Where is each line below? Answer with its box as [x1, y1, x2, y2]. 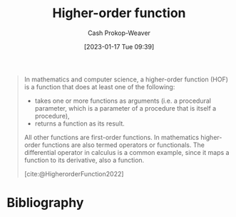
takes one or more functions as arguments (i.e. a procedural [34, 96, 212, 105]
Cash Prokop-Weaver [87, 29, 151, 37]
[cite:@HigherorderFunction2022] [24, 169, 124, 178]
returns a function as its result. [34, 119, 125, 128]
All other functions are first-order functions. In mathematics [24, 133, 200, 141]
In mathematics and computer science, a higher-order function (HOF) [24, 75, 229, 84]
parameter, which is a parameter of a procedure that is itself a [34, 104, 217, 112]
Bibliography [6, 195, 84, 211]
